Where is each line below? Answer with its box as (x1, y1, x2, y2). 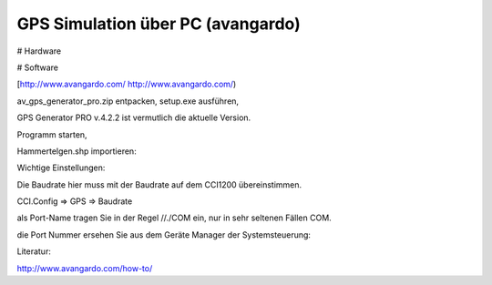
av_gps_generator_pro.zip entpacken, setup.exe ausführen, (16, 96, 240, 107)
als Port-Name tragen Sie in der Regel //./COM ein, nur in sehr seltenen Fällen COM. (16, 212, 332, 223)
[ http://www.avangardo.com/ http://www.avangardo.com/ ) (16, 78, 237, 90)
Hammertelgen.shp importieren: (16, 146, 137, 157)
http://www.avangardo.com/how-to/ (16, 262, 153, 273)
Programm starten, (16, 128, 87, 140)
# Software (16, 62, 59, 73)
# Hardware (16, 46, 62, 56)
